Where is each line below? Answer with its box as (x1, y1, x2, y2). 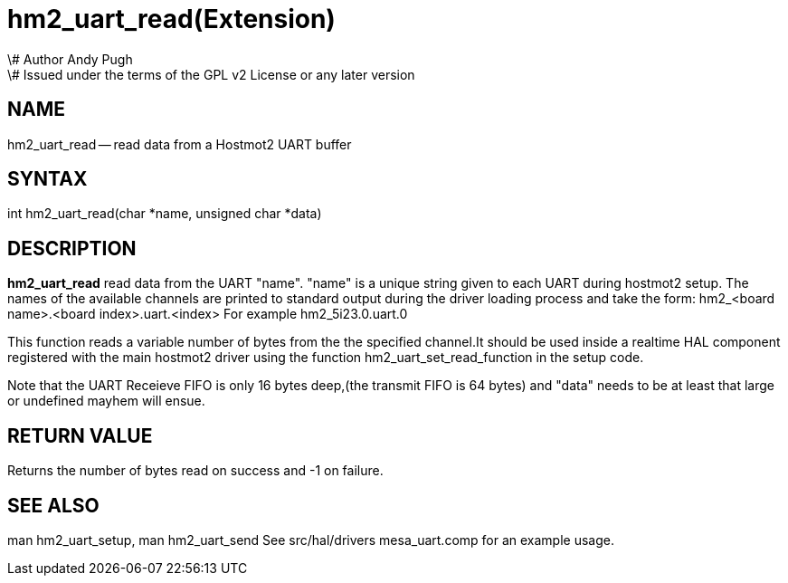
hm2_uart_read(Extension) (7, 4, 336, 34)
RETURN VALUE (7, 424, 153, 447)
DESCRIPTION (7, 236, 137, 260)
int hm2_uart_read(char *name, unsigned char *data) (7, 205, 322, 222)
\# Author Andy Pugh (7, 51, 133, 67)
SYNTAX (7, 167, 88, 191)
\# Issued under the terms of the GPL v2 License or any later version (7, 66, 415, 82)
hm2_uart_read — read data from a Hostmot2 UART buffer (7, 136, 352, 152)
